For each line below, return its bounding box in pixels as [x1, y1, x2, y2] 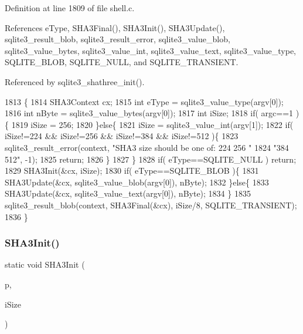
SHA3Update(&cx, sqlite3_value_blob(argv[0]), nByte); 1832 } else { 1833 [5, 176, 269, 188]
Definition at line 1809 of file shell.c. [5, 2, 135, 14]
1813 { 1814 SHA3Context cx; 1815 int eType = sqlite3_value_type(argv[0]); [5, 95, 284, 107]
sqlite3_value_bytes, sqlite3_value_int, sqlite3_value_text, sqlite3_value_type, [5, 44, 296, 56]
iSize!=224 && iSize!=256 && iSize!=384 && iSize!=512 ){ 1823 [5, 130, 239, 142]
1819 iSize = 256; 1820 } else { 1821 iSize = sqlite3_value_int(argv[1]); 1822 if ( [11, 118, 294, 130]
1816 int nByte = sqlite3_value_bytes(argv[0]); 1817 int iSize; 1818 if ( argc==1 [5, 107, 294, 119]
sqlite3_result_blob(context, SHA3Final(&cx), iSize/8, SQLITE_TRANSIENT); [5, 198, 297, 211]
